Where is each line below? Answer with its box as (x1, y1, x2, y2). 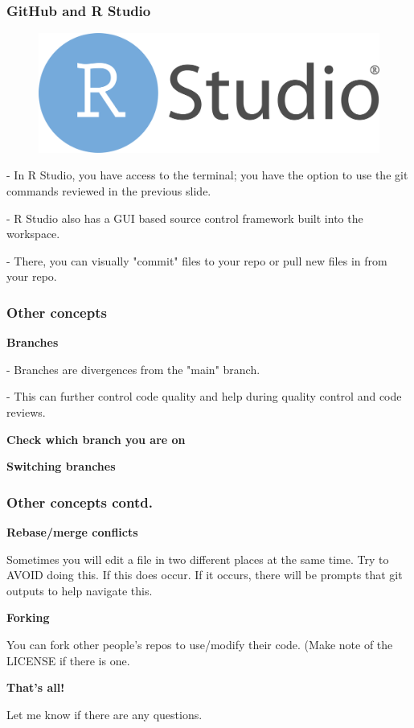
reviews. (6, 404, 46, 421)
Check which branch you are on (6, 430, 186, 447)
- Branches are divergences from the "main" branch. (6, 360, 260, 377)
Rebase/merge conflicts (6, 524, 138, 541)
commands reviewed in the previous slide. (6, 183, 211, 199)
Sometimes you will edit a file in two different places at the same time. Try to (6, 550, 389, 567)
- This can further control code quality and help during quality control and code (6, 388, 402, 405)
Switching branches (6, 458, 116, 475)
